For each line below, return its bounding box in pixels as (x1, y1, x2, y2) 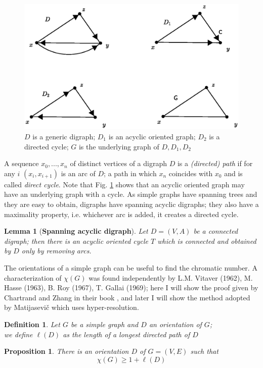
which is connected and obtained (157, 235, 256, 246)
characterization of (4, 272, 62, 283)
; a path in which (104, 168, 157, 178)
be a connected (193, 226, 238, 236)
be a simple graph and (70, 319, 139, 329)
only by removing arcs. (21, 245, 92, 256)
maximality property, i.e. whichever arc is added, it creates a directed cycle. (4, 208, 239, 219)
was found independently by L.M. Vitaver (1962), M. (89, 272, 253, 283)
